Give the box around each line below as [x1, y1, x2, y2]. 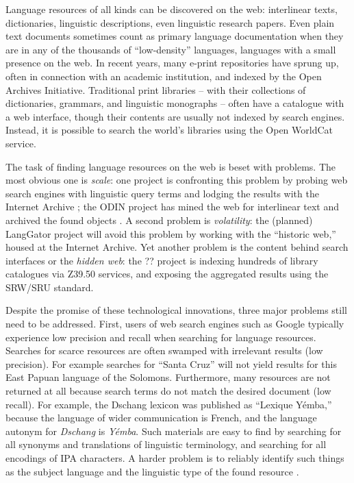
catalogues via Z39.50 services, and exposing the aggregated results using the [5, 267, 329, 281]
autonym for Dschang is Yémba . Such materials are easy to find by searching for [5, 423, 342, 438]
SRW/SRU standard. [5, 280, 94, 294]
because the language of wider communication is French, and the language [5, 410, 317, 425]
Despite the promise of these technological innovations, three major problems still [5, 303, 347, 317]
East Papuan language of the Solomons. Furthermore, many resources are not [5, 370, 331, 384]
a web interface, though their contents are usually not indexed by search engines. [5, 109, 345, 123]
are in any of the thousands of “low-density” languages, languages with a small [5, 42, 336, 56]
